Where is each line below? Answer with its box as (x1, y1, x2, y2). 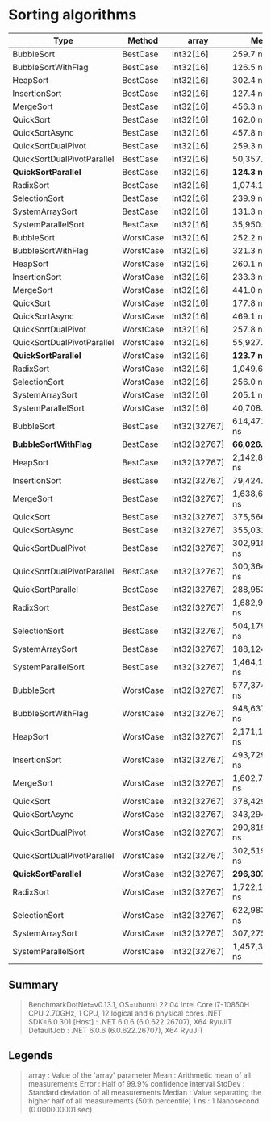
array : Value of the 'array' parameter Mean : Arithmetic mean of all (27, 1070, 252, 1080)
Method (127, 35, 159, 46)
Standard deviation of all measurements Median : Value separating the (27, 1087, 262, 1097)
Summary (8, 978, 59, 992)
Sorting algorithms (8, 6, 137, 24)
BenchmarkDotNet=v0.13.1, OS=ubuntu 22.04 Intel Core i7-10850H (27, 999, 250, 1009)
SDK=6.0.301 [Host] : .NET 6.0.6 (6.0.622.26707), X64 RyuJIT (27, 1016, 232, 1026)
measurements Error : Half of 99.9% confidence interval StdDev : (27, 1078, 245, 1088)
